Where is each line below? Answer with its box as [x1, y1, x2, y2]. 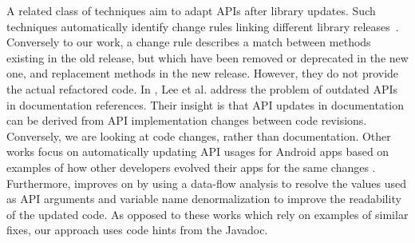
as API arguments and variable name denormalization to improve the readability [6, 190, 401, 207]
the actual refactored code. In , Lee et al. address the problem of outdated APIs [6, 80, 397, 97]
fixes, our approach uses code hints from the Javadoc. [6, 221, 268, 238]
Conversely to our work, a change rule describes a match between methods [6, 34, 371, 50]
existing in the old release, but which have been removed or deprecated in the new [6, 49, 409, 66]
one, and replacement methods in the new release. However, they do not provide [6, 65, 399, 82]
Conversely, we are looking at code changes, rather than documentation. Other [6, 127, 391, 144]
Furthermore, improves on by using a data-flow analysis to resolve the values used [6, 174, 407, 191]
